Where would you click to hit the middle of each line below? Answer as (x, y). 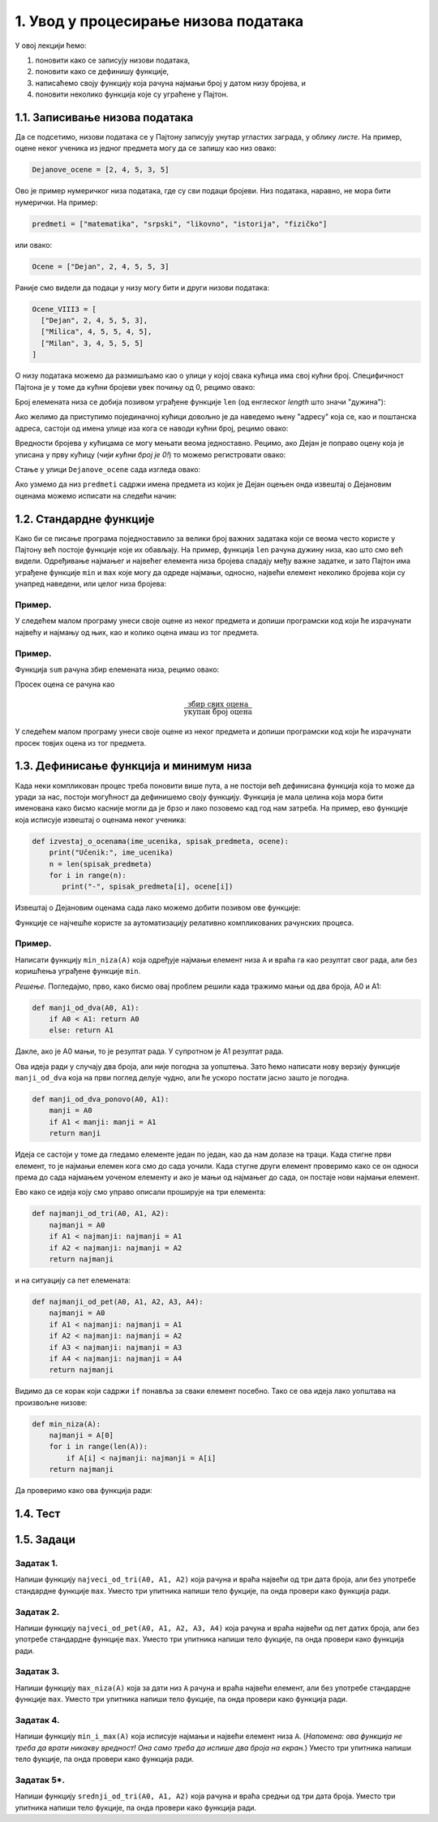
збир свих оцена (218, 704)
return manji (75, 1134)
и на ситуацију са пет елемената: (73, 1280)
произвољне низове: (51, 1402)
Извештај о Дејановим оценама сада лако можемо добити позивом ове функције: (158, 908)
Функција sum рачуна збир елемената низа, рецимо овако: (117, 669)
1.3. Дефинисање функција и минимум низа (133, 766)
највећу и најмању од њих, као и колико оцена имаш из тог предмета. (137, 632)
